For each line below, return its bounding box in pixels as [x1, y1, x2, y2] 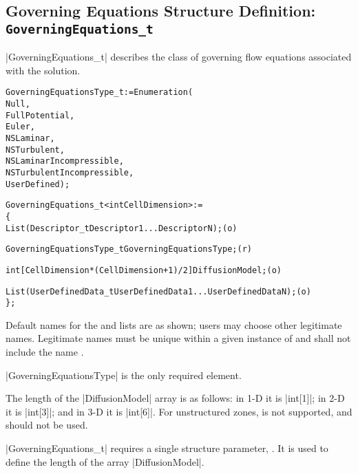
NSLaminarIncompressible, [6, 156, 124, 166]
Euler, [6, 122, 35, 132]
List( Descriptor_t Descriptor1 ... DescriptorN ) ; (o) [6, 223, 238, 233]
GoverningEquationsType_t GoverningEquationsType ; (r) [6, 244, 252, 255]
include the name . [6, 345, 84, 359]
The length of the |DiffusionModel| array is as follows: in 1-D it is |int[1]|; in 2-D [6, 391, 345, 405]
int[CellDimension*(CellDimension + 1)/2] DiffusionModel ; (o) [6, 265, 282, 275]
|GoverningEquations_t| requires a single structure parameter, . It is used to [6, 441, 328, 455]
